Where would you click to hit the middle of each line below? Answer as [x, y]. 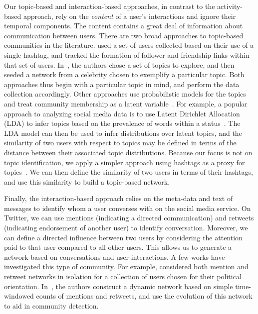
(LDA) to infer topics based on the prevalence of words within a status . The [122, 123]
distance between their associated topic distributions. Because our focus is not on [128, 152]
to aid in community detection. [51, 305]
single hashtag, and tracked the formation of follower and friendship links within [127, 54]
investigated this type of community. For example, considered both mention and [126, 266]
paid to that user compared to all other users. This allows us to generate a [118, 247]
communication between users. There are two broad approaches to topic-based [124, 35]
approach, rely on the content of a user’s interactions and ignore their [129, 16]
